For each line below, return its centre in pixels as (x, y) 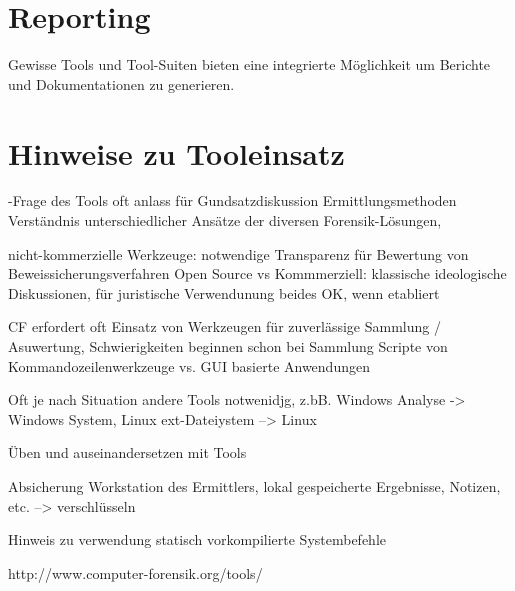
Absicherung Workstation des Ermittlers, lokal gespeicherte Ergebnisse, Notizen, (254, 485)
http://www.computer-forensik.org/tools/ (135, 572)
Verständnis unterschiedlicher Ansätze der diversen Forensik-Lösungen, (225, 220)
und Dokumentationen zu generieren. (121, 83)
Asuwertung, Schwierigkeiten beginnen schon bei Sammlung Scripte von (228, 346)
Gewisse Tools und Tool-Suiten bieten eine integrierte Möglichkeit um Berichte (249, 64)
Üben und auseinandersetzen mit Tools (127, 452)
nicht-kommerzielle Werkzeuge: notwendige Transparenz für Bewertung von (238, 253)
